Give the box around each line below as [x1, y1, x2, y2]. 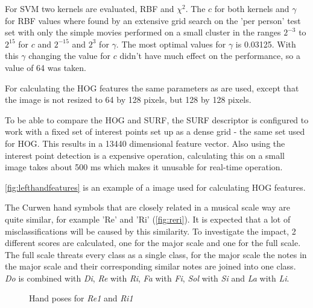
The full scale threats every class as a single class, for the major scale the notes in [5, 248, 307, 260]
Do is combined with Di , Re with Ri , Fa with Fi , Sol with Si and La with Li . [5, 271, 289, 284]
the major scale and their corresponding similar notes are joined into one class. [5, 260, 296, 273]
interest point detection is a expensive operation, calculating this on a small [5, 149, 285, 161]
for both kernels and [214, 2, 289, 14]
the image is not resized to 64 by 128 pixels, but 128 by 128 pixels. [5, 93, 251, 106]
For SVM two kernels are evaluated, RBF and [5, 2, 174, 14]
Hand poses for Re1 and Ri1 [29, 292, 133, 304]
